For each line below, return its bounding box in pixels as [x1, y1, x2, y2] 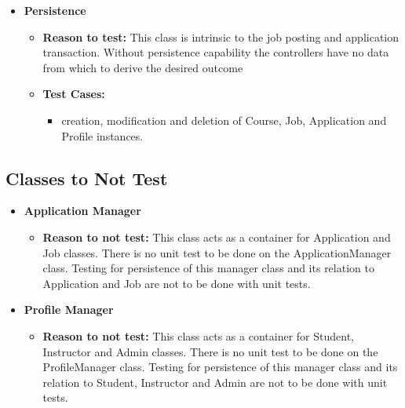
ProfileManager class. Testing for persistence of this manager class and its [42, 359, 398, 375]
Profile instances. [61, 127, 144, 144]
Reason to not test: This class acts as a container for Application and [42, 228, 391, 245]
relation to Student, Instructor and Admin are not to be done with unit [42, 373, 388, 390]
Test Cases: [42, 86, 105, 102]
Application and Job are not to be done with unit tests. [42, 275, 311, 291]
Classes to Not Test [5, 166, 168, 190]
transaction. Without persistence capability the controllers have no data [42, 44, 389, 60]
